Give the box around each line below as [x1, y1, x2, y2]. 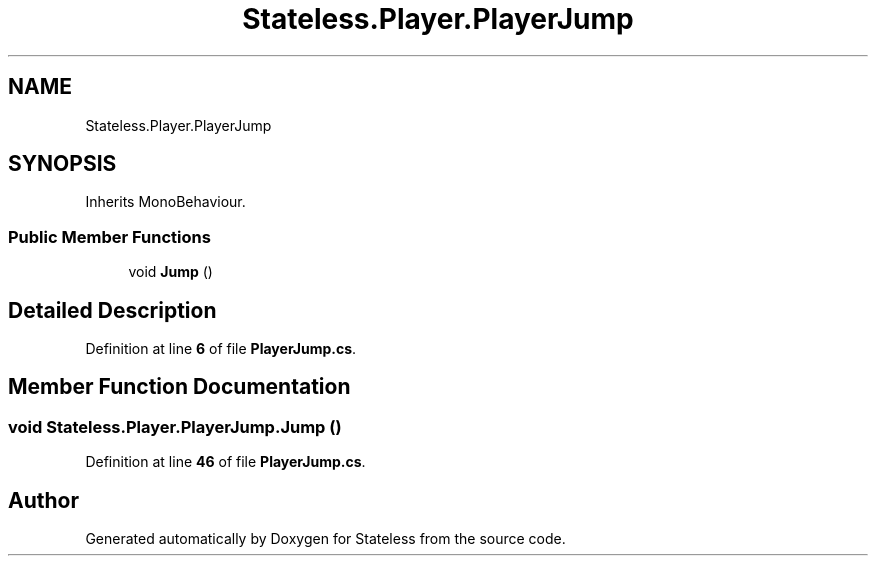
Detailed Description [8, 297, 217, 323]
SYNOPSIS [8, 151, 117, 177]
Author [8, 487, 79, 513]
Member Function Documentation [8, 374, 351, 400]
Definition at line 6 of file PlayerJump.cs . [85, 340, 357, 358]
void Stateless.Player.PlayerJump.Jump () [8, 416, 342, 437]
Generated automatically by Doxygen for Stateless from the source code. [85, 530, 566, 548]
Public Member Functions [8, 226, 211, 247]
